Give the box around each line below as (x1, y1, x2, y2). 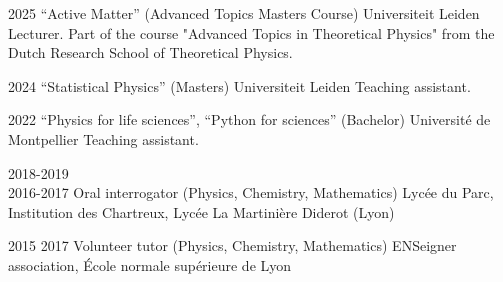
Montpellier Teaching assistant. (8, 128, 199, 149)
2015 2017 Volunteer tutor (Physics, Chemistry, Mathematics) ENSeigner (8, 235, 457, 256)
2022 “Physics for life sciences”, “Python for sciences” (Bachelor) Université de (8, 109, 491, 130)
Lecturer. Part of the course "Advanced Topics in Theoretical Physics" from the (8, 22, 495, 43)
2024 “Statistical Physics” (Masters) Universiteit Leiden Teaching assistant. (8, 75, 471, 96)
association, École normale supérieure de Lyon (8, 254, 292, 275)
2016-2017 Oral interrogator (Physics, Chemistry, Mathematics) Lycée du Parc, (8, 182, 494, 203)
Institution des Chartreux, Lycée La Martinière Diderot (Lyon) (8, 201, 395, 222)
